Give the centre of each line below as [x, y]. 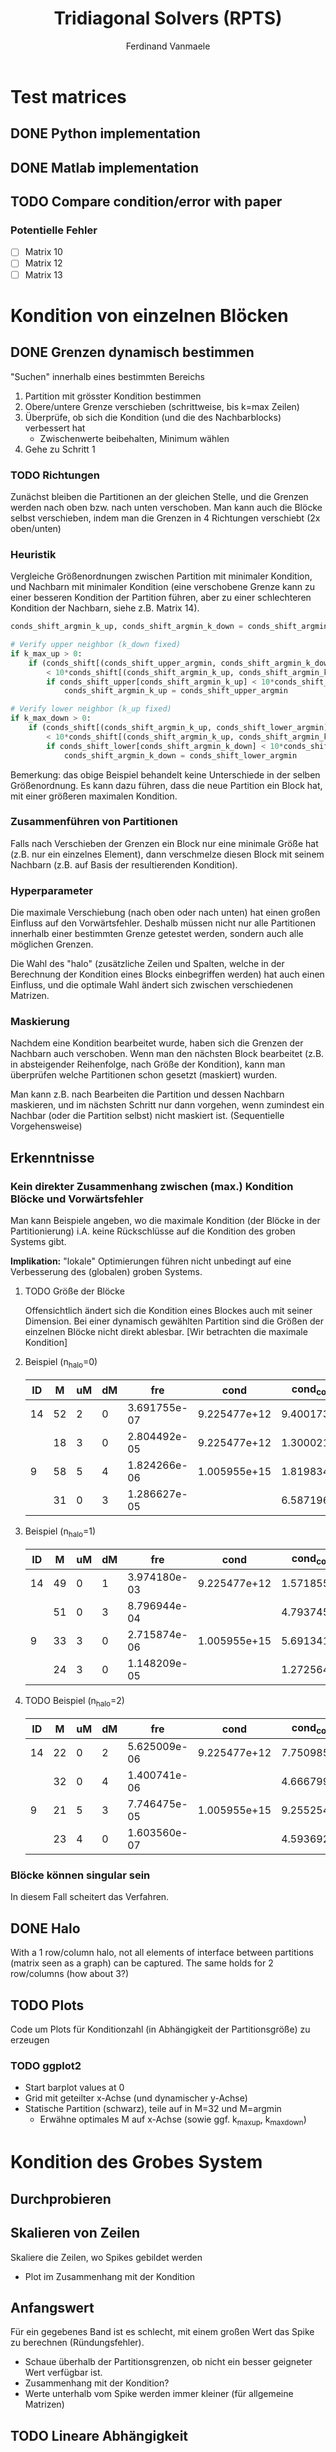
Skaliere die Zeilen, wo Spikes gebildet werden [106, 2257]
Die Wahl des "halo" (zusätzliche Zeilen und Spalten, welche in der [147, 964]
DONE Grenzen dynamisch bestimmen [132, 352]
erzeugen [30, 2040]
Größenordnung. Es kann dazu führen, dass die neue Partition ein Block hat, [166, 785]
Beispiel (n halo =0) [61, 1363]
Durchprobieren [61, 2198]
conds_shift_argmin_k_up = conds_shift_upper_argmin [175, 691]
